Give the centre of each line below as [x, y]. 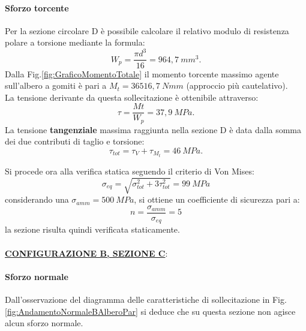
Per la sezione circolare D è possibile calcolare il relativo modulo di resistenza [147, 30]
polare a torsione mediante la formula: [75, 42]
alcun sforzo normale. [44, 323]
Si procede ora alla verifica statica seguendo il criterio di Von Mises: [130, 171]
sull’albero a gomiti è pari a [56, 85]
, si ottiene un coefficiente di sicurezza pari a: [217, 199]
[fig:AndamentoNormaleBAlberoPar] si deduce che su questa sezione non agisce [150, 311]
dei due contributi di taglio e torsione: [75, 141]
